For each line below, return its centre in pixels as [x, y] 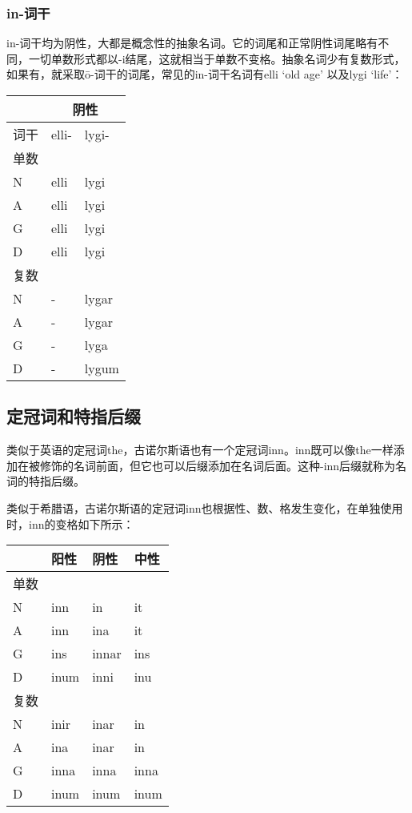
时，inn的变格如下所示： [70, 523]
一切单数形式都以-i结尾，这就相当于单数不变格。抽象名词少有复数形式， [217, 58]
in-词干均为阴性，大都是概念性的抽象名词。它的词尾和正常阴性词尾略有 [192, 43]
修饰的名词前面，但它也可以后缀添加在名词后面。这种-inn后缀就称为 [218, 465]
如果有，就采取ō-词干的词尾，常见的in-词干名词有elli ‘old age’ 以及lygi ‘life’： [205, 74]
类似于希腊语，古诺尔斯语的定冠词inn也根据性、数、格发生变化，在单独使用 [205, 507]
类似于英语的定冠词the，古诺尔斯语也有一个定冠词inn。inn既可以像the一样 [200, 450]
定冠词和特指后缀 [74, 416]
